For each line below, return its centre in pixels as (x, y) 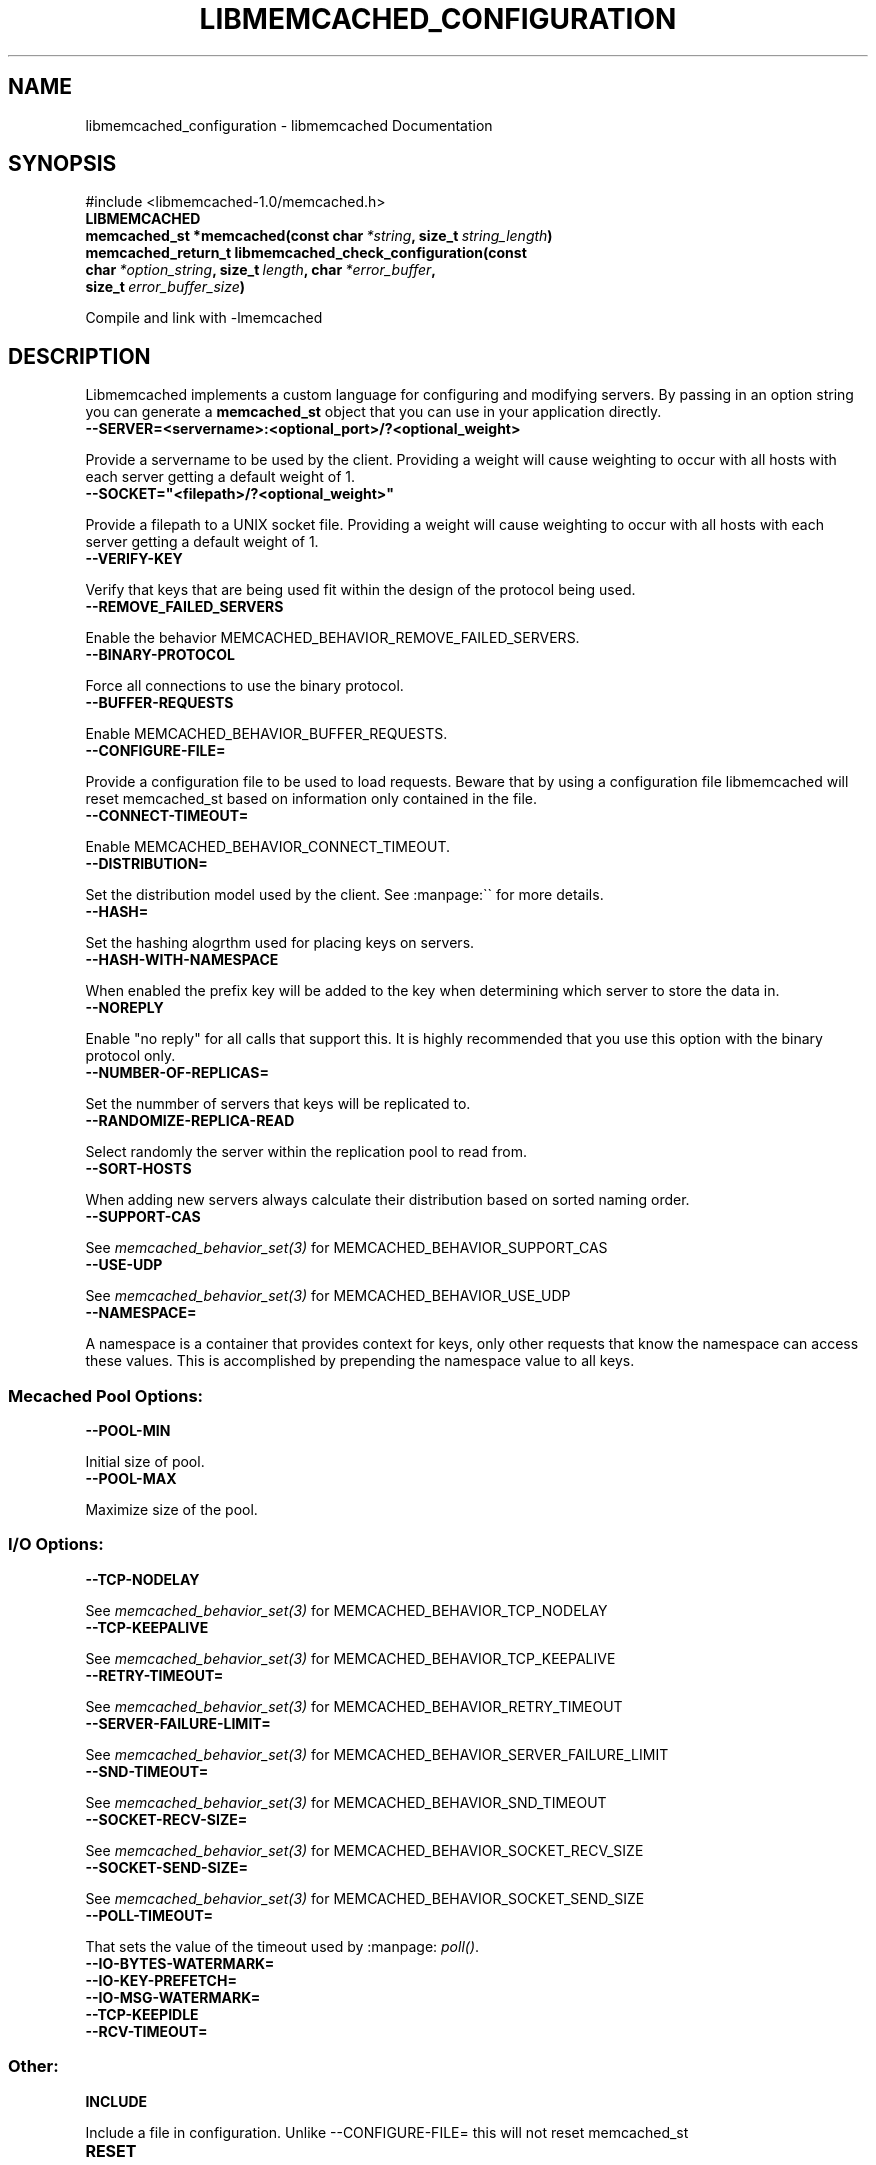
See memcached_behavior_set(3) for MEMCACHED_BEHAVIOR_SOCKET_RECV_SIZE (364, 1850)
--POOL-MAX (131, 1479)
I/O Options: (56, 1544)
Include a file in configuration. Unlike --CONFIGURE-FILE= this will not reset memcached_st (387, 2132)
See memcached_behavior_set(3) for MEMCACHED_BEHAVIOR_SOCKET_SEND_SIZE (365, 1898)
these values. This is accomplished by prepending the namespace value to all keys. (360, 1361)
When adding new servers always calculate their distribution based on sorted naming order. (387, 1200)
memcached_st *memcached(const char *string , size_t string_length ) (319, 236)
